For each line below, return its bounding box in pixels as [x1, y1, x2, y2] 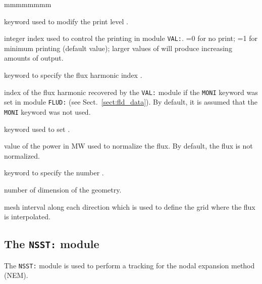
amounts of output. [4, 53, 64, 63]
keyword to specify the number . [4, 167, 104, 178]
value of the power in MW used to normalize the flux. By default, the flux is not [4, 140, 253, 151]
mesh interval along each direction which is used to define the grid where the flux [4, 201, 255, 212]
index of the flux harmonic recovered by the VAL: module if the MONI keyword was [4, 86, 258, 97]
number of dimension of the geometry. [4, 184, 122, 195]
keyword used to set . [4, 123, 70, 134]
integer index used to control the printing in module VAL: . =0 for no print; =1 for [4, 33, 257, 43]
